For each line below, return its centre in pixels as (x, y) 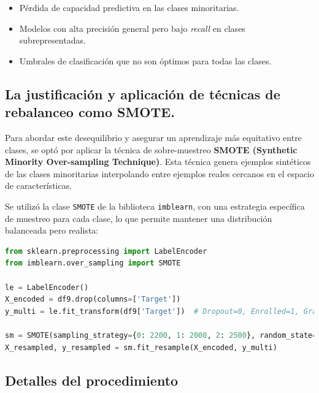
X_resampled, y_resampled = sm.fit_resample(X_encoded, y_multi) (141, 347)
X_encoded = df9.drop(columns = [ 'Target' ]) (93, 300)
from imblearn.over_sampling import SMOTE (93, 263)
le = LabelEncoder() (47, 287)
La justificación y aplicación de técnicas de (143, 93)
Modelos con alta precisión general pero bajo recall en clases (132, 28)
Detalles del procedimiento (92, 380)
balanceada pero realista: (52, 230)
